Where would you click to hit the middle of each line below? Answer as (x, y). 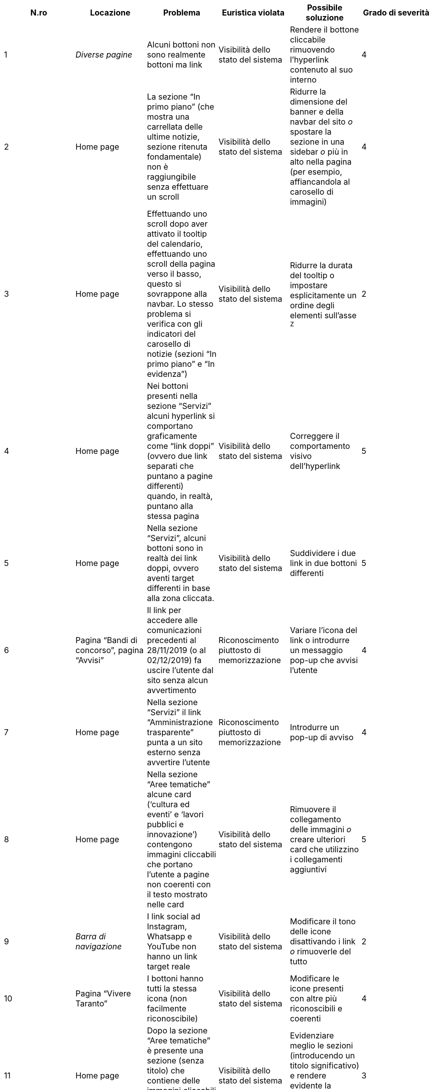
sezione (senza (175, 1060)
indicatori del (171, 334)
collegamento (315, 819)
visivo (301, 456)
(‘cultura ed (168, 804)
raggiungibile (171, 177)
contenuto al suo (321, 70)
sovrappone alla (177, 294)
